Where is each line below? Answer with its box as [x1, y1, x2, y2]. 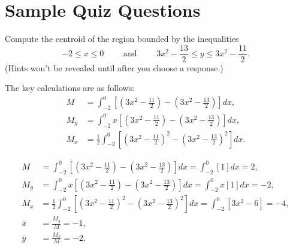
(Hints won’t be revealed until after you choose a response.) [5, 61, 223, 74]
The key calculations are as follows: [5, 81, 135, 94]
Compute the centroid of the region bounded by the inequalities [5, 32, 239, 45]
